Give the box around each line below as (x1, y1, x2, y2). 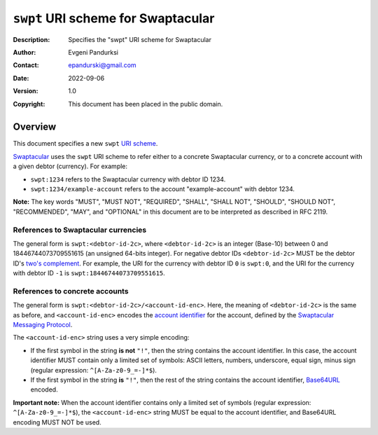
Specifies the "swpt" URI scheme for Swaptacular (68, 35, 211, 43)
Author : (13, 48, 36, 56)
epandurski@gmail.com (68, 61, 136, 69)
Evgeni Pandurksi (68, 48, 119, 56)
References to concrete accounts (13, 286, 129, 296)
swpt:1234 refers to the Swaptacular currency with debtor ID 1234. (30, 175, 226, 184)
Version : (13, 87, 38, 95)
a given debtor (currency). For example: (13, 162, 128, 171)
